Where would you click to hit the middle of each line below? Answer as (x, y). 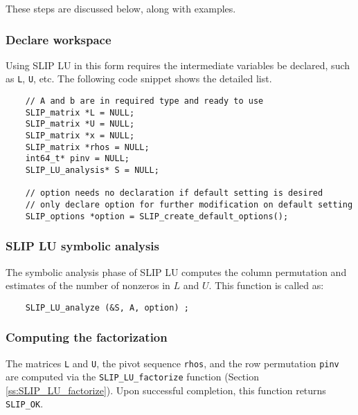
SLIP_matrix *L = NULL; (80, 112)
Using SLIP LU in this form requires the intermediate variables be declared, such (178, 65)
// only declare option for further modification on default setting (189, 204)
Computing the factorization (87, 337)
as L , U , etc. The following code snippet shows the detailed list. (139, 79)
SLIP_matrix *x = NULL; (80, 136)
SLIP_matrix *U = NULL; (80, 124)
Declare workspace (59, 39)
